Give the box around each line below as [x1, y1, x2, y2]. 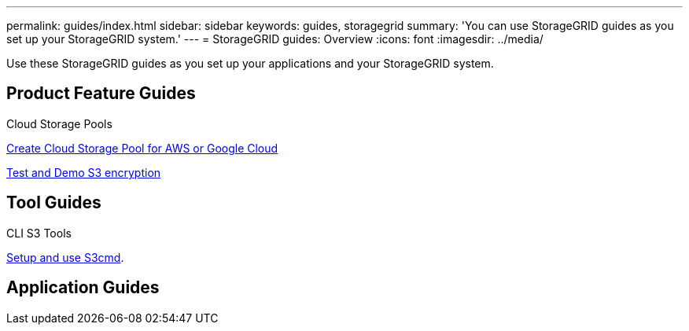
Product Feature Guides [6, 83, 196, 104]
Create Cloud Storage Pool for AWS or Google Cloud [6, 141, 278, 155]
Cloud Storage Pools [6, 116, 112, 131]
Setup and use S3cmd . [6, 250, 124, 264]
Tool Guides [6, 193, 101, 213]
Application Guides [6, 278, 160, 298]
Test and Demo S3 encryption [6, 165, 161, 179]
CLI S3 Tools [6, 226, 72, 240]
